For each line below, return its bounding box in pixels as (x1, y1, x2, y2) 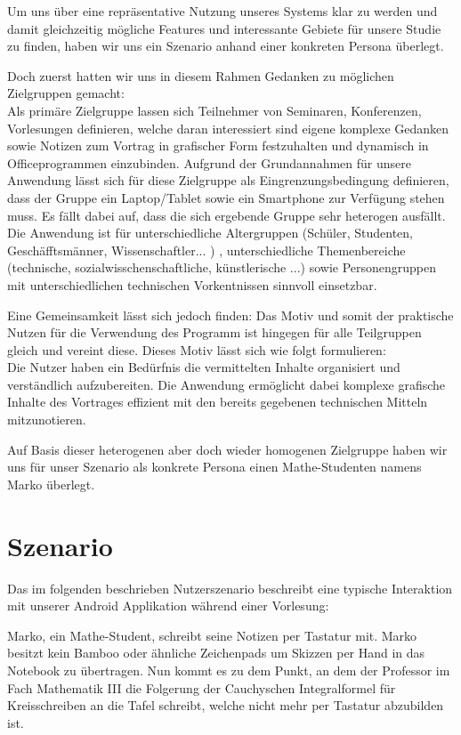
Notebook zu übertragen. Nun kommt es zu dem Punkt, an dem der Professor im (7, 660, 450, 679)
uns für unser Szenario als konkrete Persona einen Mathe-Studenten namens (7, 457, 422, 476)
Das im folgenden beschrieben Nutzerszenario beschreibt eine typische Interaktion (7, 578, 453, 597)
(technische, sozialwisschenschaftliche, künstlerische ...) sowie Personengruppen (7, 258, 437, 277)
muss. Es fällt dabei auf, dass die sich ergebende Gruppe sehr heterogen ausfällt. (7, 206, 446, 224)
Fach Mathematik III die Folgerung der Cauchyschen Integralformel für (7, 678, 396, 697)
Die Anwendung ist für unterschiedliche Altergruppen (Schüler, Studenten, (7, 223, 413, 242)
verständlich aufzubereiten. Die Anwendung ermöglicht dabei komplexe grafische (7, 375, 446, 393)
